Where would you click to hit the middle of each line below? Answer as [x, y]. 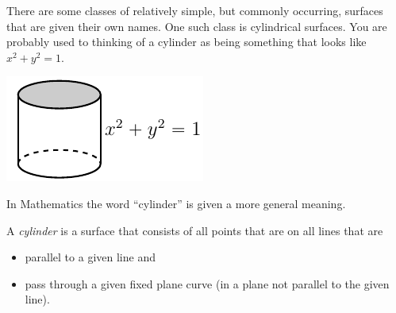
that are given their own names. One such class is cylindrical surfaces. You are [197, 26]
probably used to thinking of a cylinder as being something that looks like [186, 42]
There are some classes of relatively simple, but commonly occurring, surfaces [195, 10]
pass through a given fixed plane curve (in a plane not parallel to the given [207, 283]
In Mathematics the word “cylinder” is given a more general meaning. [176, 203]
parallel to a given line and [90, 257]
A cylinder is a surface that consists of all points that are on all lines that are [195, 230]
